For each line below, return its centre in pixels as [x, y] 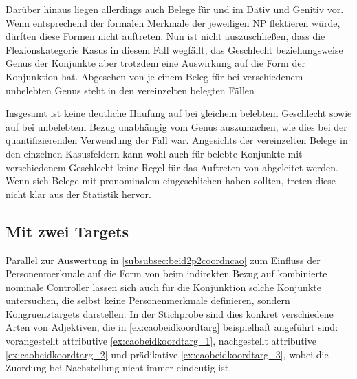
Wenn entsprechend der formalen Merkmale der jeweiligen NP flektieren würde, [173, 22]
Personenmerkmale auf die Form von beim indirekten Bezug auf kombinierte [166, 273]
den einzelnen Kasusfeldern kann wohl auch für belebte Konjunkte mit [154, 153]
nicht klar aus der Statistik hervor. [78, 194]
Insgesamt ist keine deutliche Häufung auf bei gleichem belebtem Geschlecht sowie [179, 113]
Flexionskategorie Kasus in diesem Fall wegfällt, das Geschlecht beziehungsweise [174, 49]
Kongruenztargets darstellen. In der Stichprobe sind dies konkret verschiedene [170, 313]
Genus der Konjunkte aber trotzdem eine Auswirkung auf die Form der [155, 63]
